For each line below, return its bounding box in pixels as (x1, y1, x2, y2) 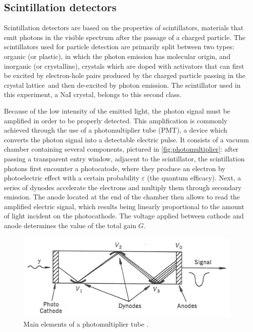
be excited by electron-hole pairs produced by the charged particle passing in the (4, 70, 246, 80)
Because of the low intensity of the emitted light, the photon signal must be (4, 105, 231, 116)
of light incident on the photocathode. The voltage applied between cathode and (4, 211, 244, 221)
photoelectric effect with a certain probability (4, 173, 139, 183)
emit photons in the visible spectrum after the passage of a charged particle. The (4, 32, 246, 42)
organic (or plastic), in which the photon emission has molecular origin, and (4, 51, 231, 61)
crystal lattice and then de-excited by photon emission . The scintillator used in (4, 79, 241, 90)
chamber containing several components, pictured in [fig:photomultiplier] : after (4, 144, 239, 154)
